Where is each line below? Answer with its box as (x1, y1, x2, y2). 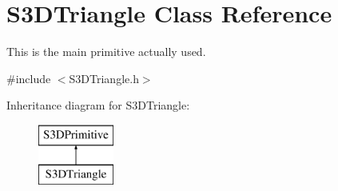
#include (6, 70, 51, 86)
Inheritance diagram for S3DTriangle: (6, 97, 190, 113)
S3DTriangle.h (69, 70, 139, 86)
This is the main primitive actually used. (6, 43, 206, 60)
